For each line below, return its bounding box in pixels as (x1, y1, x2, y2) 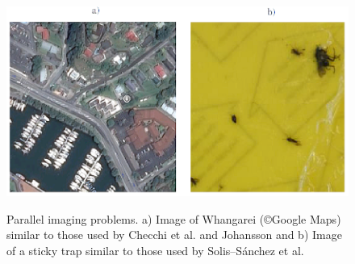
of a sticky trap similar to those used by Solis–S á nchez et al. (6, 242, 304, 259)
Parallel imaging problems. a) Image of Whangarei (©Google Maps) (6, 210, 341, 227)
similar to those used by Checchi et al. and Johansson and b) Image (6, 226, 342, 243)
